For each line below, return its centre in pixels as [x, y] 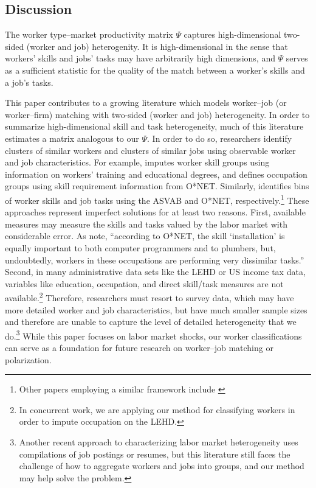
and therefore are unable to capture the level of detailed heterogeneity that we [151, 322]
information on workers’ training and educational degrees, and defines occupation [156, 174]
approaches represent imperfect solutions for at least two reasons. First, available [155, 212]
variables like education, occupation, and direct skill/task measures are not [144, 283]
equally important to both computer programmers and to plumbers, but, [140, 247]
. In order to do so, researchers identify [220, 138]
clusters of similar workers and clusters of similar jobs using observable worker [150, 150]
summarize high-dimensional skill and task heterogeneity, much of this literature [154, 126]
